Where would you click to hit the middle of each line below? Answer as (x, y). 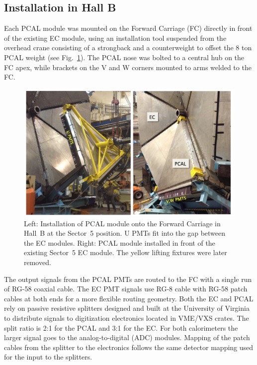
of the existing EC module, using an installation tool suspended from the (115, 38)
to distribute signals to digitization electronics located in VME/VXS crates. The (127, 318)
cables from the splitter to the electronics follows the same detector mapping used (129, 347)
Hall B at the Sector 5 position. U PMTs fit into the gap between (125, 233)
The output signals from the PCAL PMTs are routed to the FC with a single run (128, 279)
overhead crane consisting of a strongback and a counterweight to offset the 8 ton (128, 47)
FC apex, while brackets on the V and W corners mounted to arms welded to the (128, 67)
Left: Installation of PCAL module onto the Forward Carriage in (122, 223)
